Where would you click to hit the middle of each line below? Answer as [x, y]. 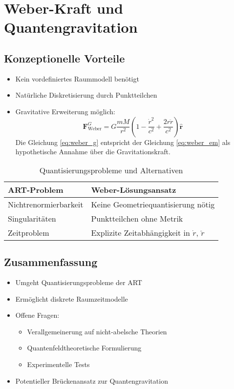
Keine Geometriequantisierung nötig [153, 204]
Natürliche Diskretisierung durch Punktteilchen [86, 95]
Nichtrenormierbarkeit [46, 204]
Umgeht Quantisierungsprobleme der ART [79, 282]
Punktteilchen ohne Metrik [137, 218]
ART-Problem [36, 189]
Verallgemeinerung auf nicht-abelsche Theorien [97, 331]
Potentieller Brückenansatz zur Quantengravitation [92, 380]
